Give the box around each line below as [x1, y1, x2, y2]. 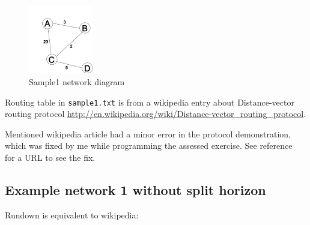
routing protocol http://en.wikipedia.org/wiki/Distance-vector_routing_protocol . [5, 107, 306, 120]
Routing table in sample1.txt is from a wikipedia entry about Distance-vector [5, 95, 294, 108]
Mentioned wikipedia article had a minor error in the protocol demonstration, [5, 127, 291, 140]
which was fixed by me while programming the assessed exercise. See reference [5, 139, 293, 152]
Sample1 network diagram [29, 75, 125, 88]
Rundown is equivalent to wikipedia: [5, 208, 139, 221]
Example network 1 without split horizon [5, 181, 266, 199]
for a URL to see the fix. [5, 151, 96, 164]
